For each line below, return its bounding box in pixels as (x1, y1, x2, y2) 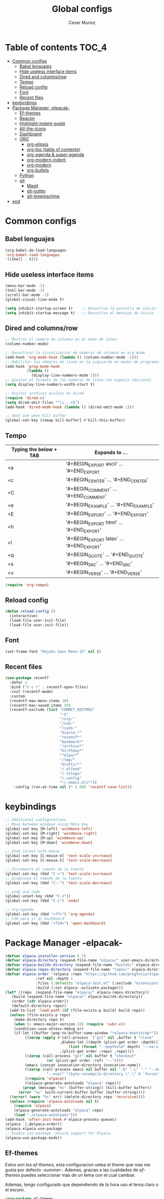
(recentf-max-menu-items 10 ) (9, 698, 69, 703)
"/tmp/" (59, 757, 76, 762)
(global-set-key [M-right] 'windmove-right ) (5, 831, 97, 836)
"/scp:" (59, 716, 76, 722)
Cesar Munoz (68, 20, 96, 25)
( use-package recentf (5, 676, 49, 681)
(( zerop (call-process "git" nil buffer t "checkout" (24, 1053, 137, 1058)
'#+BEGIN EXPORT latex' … (65, 535, 124, 543)
